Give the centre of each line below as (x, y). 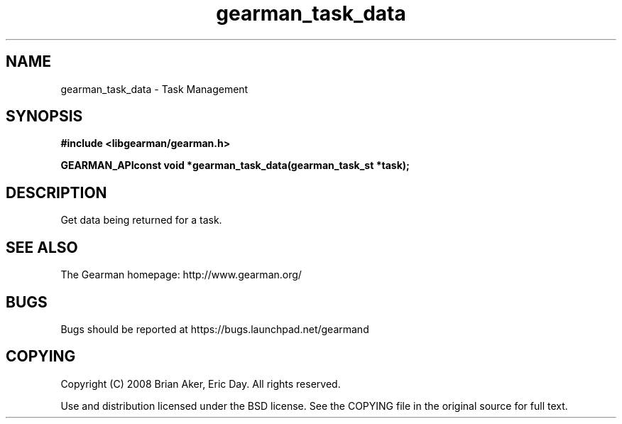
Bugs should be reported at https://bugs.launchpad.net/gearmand (215, 329)
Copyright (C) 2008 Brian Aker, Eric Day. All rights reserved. (201, 384)
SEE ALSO (42, 247)
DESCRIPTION (56, 192)
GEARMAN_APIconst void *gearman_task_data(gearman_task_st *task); (235, 165)
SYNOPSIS (44, 116)
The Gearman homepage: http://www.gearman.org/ (181, 275)
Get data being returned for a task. (141, 220)
